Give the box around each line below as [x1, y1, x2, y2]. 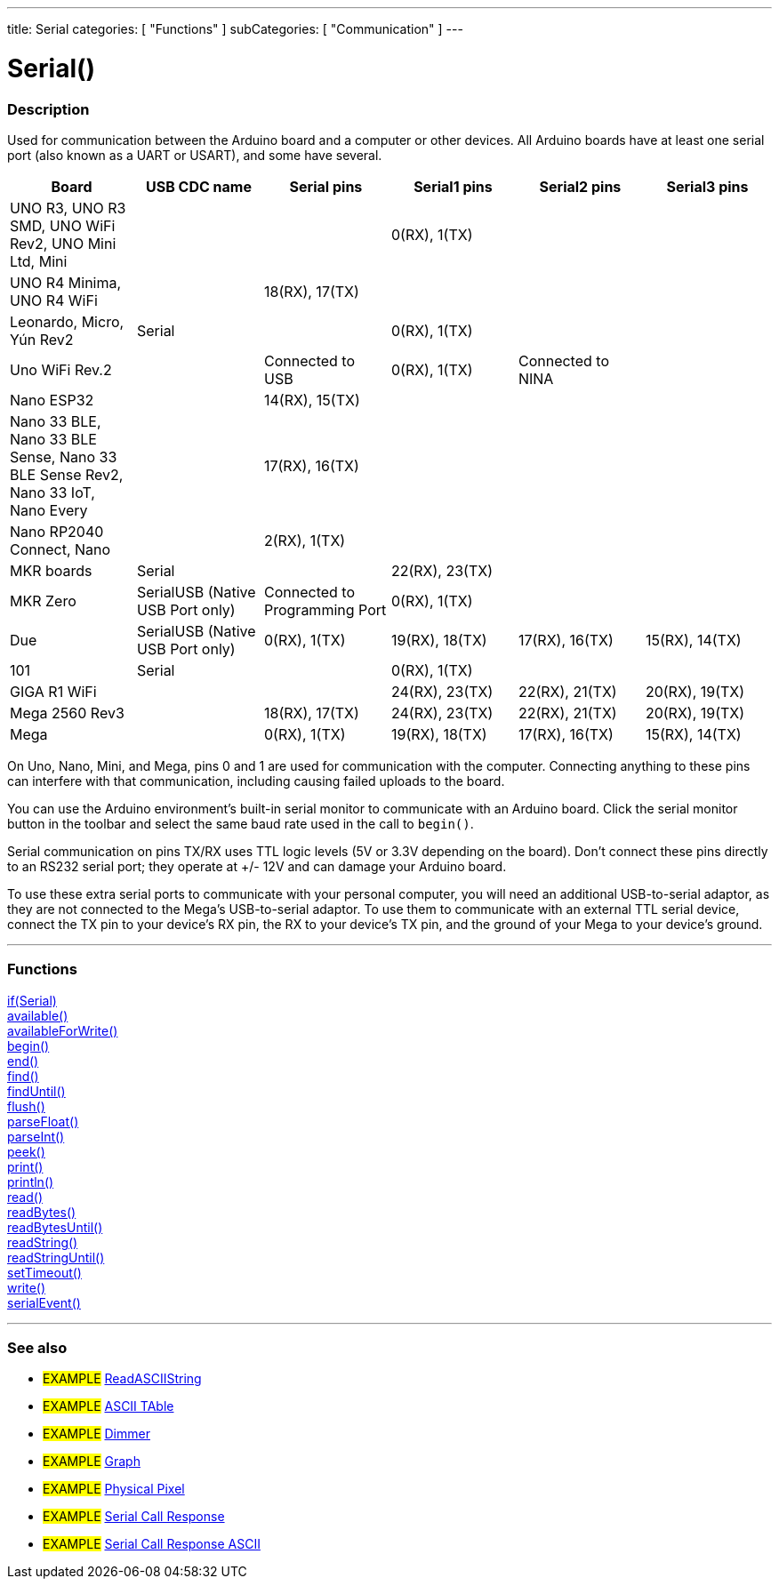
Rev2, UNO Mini [10, 234, 116, 252]
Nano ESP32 [10, 390, 94, 409]
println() [7, 1173, 54, 1189]
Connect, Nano [10, 540, 111, 558]
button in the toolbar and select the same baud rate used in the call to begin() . [7, 815, 474, 831]
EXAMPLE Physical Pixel [43, 1481, 185, 1497]
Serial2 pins [539, 177, 622, 196]
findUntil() [7, 1083, 66, 1099]
